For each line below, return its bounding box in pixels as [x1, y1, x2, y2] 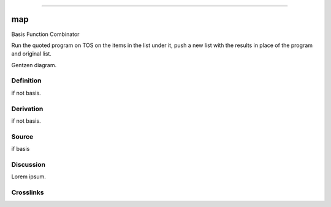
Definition [11, 76, 42, 85]
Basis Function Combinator [11, 31, 80, 38]
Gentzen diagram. [11, 61, 57, 68]
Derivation [11, 104, 44, 113]
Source [11, 132, 34, 140]
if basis [11, 145, 30, 153]
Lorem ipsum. [11, 173, 46, 180]
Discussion [11, 160, 46, 169]
